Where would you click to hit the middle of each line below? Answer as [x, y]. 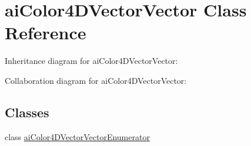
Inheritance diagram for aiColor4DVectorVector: [91, 61]
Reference [46, 33]
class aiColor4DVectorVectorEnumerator [77, 136]
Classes [27, 112]
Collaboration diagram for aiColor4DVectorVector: [96, 80]
